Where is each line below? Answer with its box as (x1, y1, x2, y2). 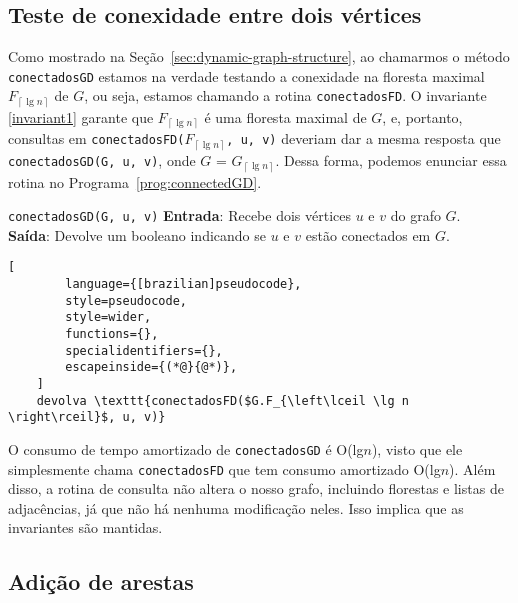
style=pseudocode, (65, 293, 187, 308)
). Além (449, 458, 496, 479)
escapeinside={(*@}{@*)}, (65, 360, 238, 375)
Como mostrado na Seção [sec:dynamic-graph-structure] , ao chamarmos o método (8, 46, 510, 67)
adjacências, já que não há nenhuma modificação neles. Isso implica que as (8, 497, 464, 518)
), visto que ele (371, 438, 463, 459)
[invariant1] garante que (8, 106, 154, 127)
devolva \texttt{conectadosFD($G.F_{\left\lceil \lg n (36, 393, 409, 408)
